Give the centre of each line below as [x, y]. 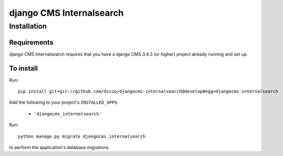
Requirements [31, 42]
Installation [28, 26]
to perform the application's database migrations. [60, 147]
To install [23, 68]
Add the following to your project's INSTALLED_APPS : [64, 102]
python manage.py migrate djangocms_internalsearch [82, 136]
